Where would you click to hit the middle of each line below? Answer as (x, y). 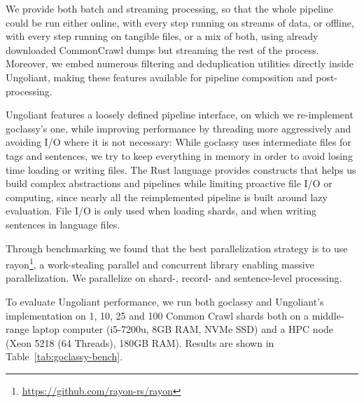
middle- (328, 315)
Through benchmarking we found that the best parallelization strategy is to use (177, 248)
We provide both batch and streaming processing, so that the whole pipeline (169, 8)
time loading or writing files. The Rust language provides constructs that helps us (181, 169)
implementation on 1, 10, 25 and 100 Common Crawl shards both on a (157, 315)
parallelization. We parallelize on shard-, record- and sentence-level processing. (174, 278)
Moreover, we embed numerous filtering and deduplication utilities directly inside (180, 63)
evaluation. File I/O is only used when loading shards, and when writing (161, 211)
